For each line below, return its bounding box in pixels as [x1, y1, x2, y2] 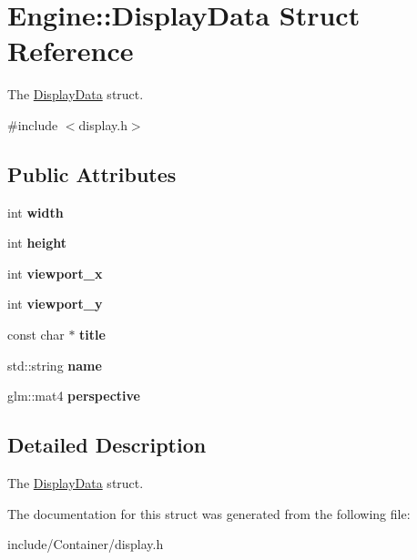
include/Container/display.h [7, 535, 164, 554]
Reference [7, 32, 134, 69]
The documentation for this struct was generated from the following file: [7, 504, 411, 523]
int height [7, 233, 67, 252]
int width [7, 202, 64, 221]
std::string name [7, 355, 102, 374]
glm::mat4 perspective [7, 386, 140, 405]
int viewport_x [7, 263, 103, 282]
